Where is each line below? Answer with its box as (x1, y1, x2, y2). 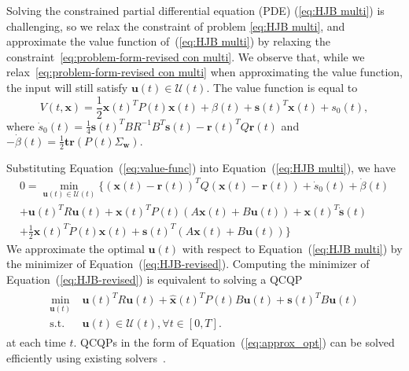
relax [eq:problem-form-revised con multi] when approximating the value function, (6, 64, 403, 80)
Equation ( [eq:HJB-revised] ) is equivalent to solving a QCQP (6, 270, 303, 287)
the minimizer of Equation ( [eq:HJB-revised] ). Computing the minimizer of (6, 255, 370, 272)
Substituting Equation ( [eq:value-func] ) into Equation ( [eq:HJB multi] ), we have (6, 159, 396, 175)
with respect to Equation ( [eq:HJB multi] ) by (182, 240, 403, 256)
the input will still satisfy (6, 79, 128, 95)
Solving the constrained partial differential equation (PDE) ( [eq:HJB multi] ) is (6, 2, 385, 18)
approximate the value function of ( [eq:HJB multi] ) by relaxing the (6, 33, 330, 50)
